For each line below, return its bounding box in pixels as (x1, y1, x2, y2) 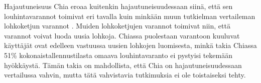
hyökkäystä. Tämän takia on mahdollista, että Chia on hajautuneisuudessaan (4, 59, 242, 70)
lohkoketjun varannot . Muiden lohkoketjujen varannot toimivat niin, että (4, 20, 230, 31)
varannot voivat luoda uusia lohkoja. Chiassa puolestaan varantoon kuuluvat (4, 30, 240, 40)
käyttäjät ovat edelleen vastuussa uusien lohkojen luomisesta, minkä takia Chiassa (4, 40, 257, 50)
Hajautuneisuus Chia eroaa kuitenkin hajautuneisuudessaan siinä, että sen (4, 1, 233, 11)
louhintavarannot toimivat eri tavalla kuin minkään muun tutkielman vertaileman (4, 10, 255, 21)
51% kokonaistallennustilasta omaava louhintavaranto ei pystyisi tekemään (4, 49, 233, 60)
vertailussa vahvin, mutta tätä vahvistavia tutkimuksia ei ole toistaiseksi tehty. (4, 69, 246, 80)
